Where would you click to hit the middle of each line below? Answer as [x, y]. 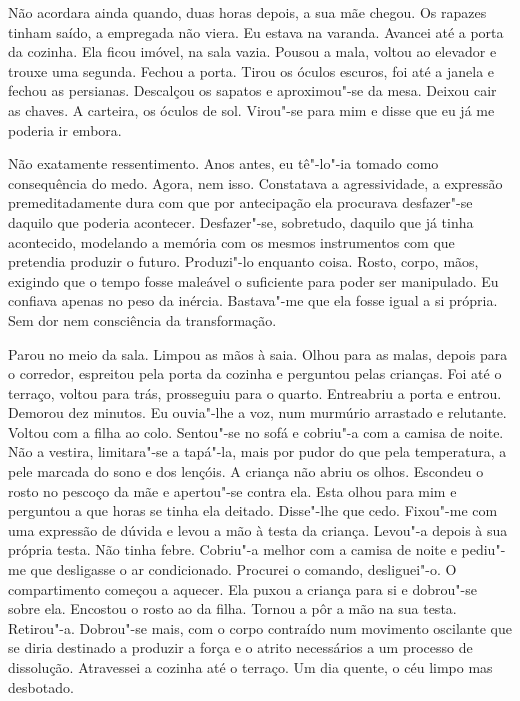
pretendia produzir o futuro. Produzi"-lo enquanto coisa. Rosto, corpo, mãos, [243, 261]
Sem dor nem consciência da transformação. [142, 319]
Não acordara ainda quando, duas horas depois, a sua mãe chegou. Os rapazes [247, 12]
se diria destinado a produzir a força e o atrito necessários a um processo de [240, 647]
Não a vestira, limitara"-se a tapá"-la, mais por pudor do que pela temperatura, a [257, 451]
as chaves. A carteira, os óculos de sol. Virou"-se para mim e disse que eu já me [251, 109]
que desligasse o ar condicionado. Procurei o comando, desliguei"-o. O [243, 569]
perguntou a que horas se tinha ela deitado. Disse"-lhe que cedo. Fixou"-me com [253, 510]
